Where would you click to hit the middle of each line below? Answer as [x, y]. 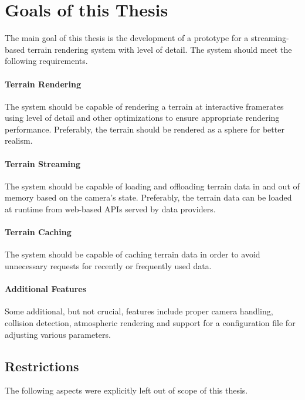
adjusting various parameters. [58, 334]
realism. [19, 140]
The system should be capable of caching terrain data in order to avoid [133, 254]
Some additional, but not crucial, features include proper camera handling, [139, 311]
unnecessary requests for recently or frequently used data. [108, 266]
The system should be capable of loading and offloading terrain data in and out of [152, 186]
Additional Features [46, 289]
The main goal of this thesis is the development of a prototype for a [127, 38]
